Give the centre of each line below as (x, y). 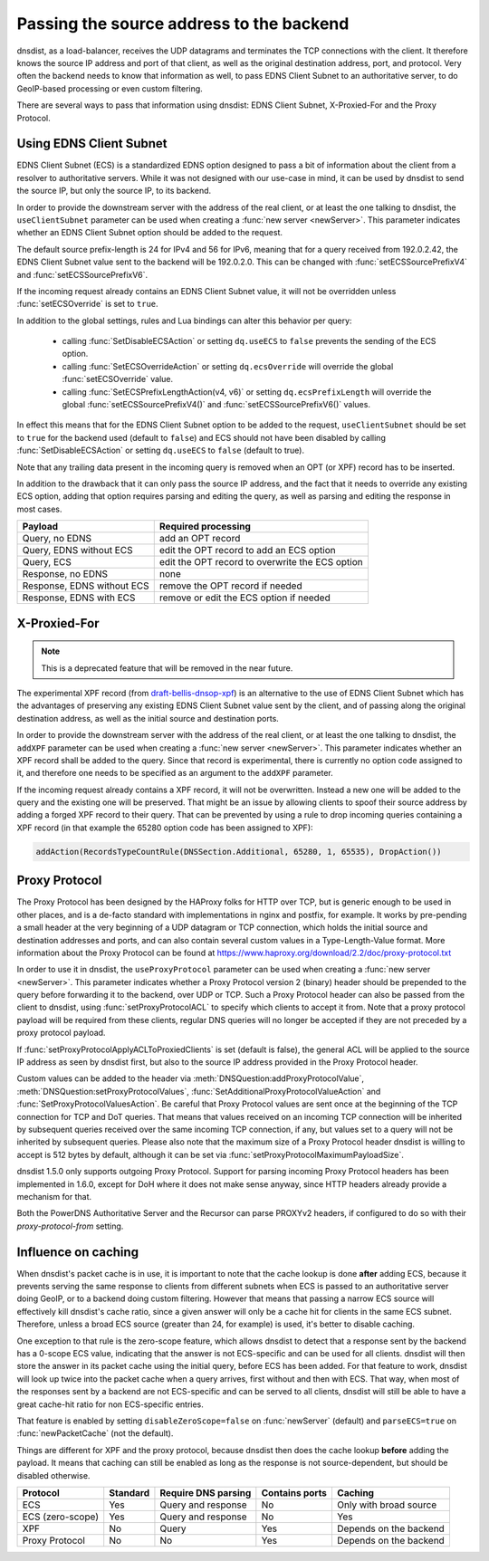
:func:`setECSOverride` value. (118, 379)
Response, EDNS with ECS (79, 598)
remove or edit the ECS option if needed (244, 598)
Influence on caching (78, 1252)
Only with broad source (387, 1505)
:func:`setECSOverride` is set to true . (87, 304)
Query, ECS (47, 562)
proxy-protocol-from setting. (70, 1226)
